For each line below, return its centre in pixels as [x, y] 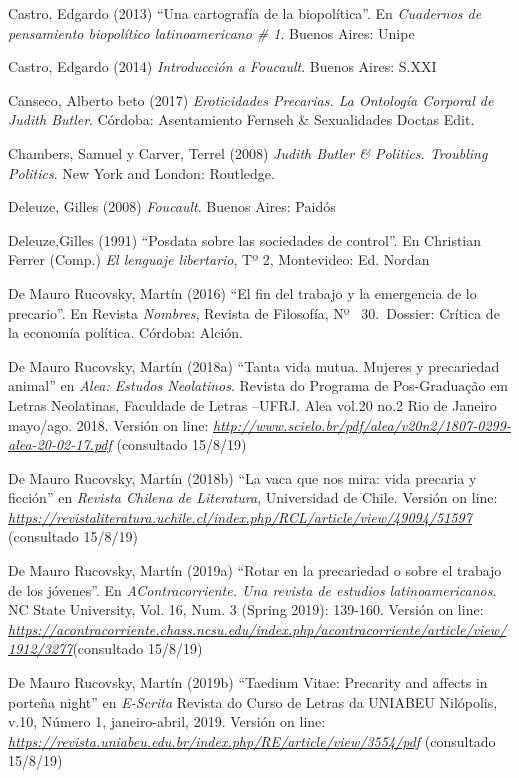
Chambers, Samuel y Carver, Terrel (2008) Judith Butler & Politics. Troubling [248, 152]
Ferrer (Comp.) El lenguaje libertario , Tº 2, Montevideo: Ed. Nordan [219, 259]
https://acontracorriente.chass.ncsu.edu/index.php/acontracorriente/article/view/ [257, 628]
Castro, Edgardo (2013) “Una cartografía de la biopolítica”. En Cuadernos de [245, 13]
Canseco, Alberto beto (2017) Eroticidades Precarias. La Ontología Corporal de [251, 99]
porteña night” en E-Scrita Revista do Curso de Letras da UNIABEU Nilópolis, [253, 701]
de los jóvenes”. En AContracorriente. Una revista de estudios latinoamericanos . [252, 589]
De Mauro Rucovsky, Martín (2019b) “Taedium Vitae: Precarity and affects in [248, 682]
